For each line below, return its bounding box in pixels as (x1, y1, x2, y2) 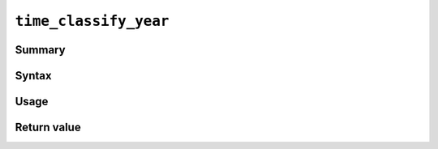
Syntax (15, 69, 52, 83)
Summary (15, 43, 66, 57)
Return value (15, 121, 81, 134)
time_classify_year (15, 12, 170, 30)
